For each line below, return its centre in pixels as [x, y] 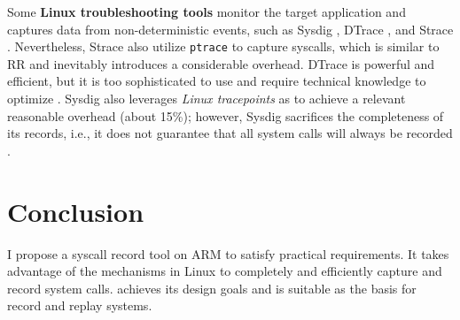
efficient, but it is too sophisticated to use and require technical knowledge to [217, 81]
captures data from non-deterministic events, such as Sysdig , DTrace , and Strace [230, 29]
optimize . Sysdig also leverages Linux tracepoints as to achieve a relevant [207, 99]
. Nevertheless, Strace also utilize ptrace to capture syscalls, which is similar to [223, 46]
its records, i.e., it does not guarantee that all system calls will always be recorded [230, 133]
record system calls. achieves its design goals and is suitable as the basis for [212, 288]
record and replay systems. [80, 305]
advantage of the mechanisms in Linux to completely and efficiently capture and [225, 271]
